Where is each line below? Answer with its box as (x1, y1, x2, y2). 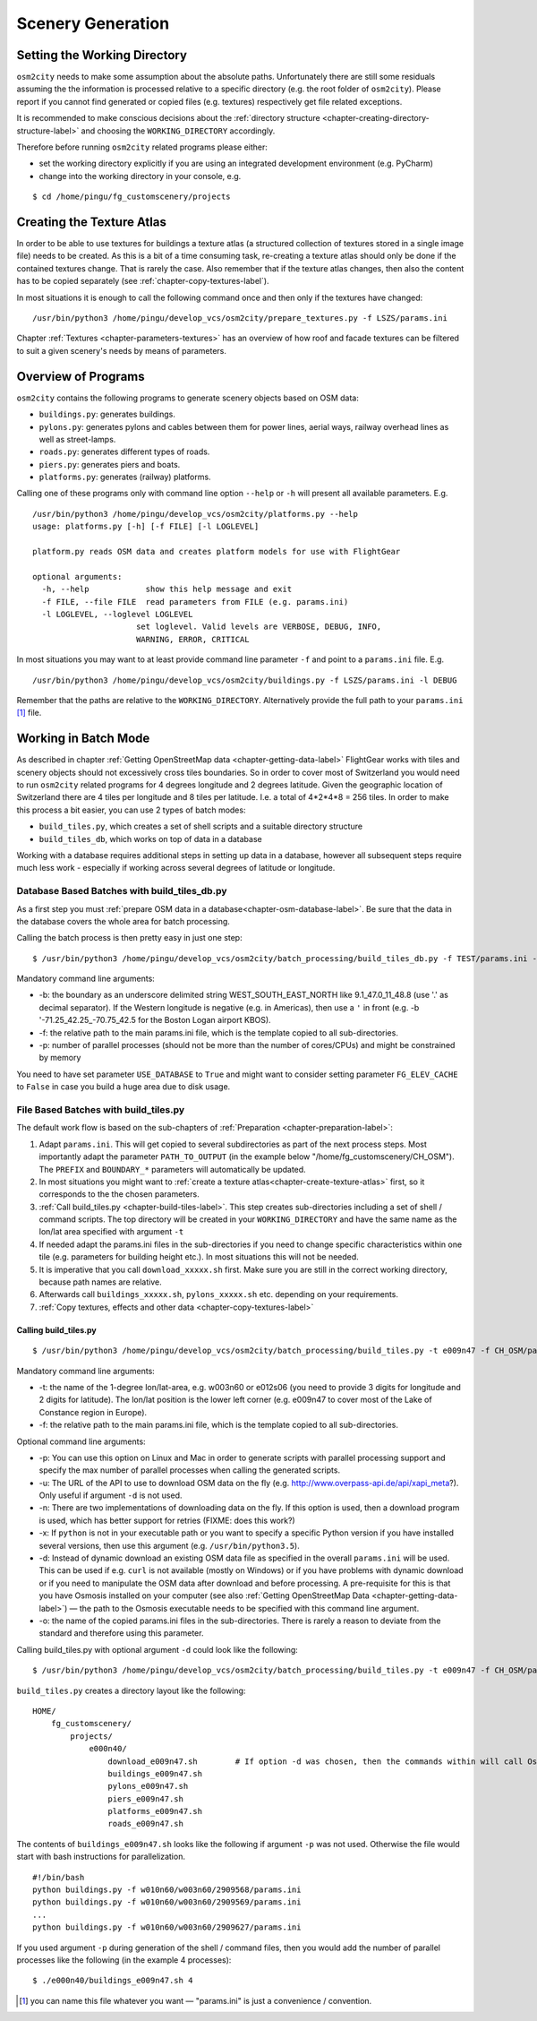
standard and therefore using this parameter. (38, 1628, 204, 1638)
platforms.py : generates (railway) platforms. (38, 471, 211, 483)
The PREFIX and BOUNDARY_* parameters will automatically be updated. (38, 1164, 306, 1174)
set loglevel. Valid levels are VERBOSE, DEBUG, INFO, (135, 622, 382, 632)
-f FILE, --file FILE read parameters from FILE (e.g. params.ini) (41, 597, 349, 606)
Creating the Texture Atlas (16, 215, 167, 229)
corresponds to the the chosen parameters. (38, 1189, 200, 1200)
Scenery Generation (16, 13, 170, 33)
